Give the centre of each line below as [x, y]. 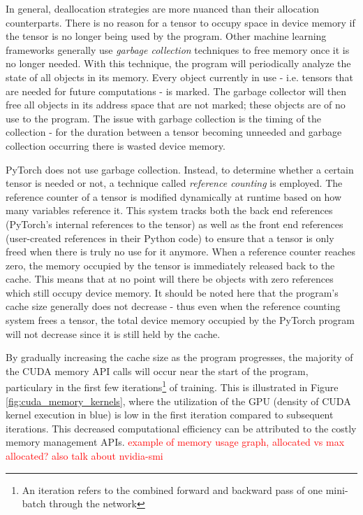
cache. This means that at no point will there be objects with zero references [170, 279]
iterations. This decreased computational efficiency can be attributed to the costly [181, 428]
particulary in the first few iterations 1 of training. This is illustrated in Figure [172, 386]
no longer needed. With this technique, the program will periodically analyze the [178, 63]
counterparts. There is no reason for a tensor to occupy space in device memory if [180, 22]
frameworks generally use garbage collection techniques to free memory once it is [178, 49]
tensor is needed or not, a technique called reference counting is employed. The [174, 183]
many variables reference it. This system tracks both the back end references [169, 210]
